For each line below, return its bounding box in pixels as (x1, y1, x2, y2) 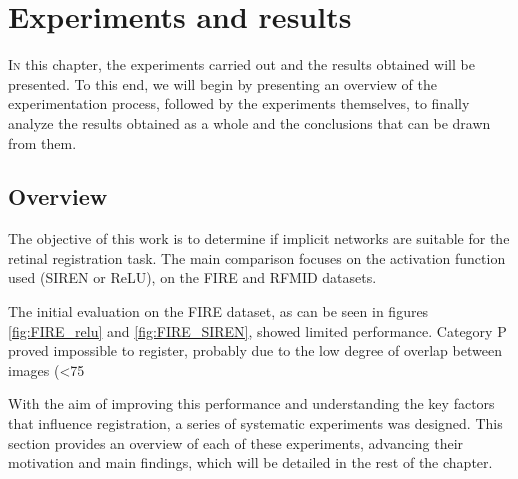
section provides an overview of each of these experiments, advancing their (8, 432, 464, 453)
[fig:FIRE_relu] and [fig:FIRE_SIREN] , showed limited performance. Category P (8, 320, 507, 341)
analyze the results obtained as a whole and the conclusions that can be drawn (8, 112, 491, 133)
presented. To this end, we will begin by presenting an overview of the (8, 73, 437, 94)
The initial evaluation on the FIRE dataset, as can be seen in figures (8, 301, 429, 322)
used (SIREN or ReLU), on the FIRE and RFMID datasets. (8, 267, 377, 288)
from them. (8, 132, 77, 153)
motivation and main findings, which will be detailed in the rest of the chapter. (8, 452, 493, 473)
